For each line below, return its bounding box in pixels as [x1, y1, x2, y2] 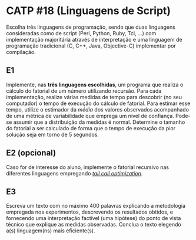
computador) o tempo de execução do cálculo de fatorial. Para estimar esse [6, 100, 191, 107]
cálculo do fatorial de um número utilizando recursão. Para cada [6, 87, 162, 94]
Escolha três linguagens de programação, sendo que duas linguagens [6, 23, 175, 31]
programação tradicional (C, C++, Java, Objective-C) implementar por [6, 42, 177, 49]
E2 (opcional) [6, 148, 57, 158]
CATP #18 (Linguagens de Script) [6, 4, 171, 18]
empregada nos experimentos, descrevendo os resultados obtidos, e [6, 208, 174, 215]
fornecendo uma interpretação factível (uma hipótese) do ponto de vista [6, 215, 181, 222]
